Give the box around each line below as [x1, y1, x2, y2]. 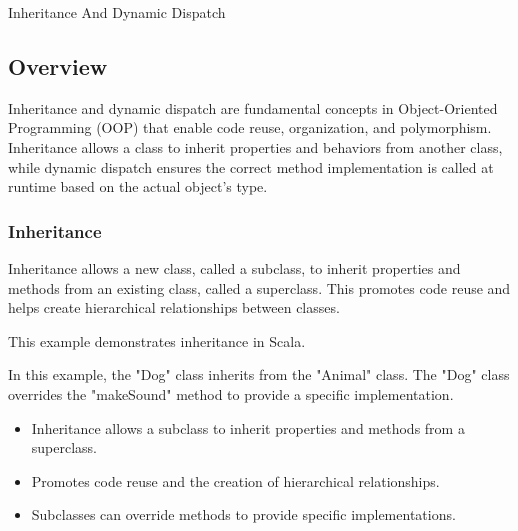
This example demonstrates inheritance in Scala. [8, 330, 306, 351]
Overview [8, 50, 108, 81]
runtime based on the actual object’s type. [8, 176, 268, 197]
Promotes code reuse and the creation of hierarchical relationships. [31, 470, 440, 491]
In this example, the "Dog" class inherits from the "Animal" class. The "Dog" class [8, 364, 510, 385]
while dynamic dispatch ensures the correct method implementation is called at [8, 156, 494, 177]
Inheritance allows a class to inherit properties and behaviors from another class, [8, 136, 503, 157]
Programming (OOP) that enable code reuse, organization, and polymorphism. [8, 117, 492, 138]
